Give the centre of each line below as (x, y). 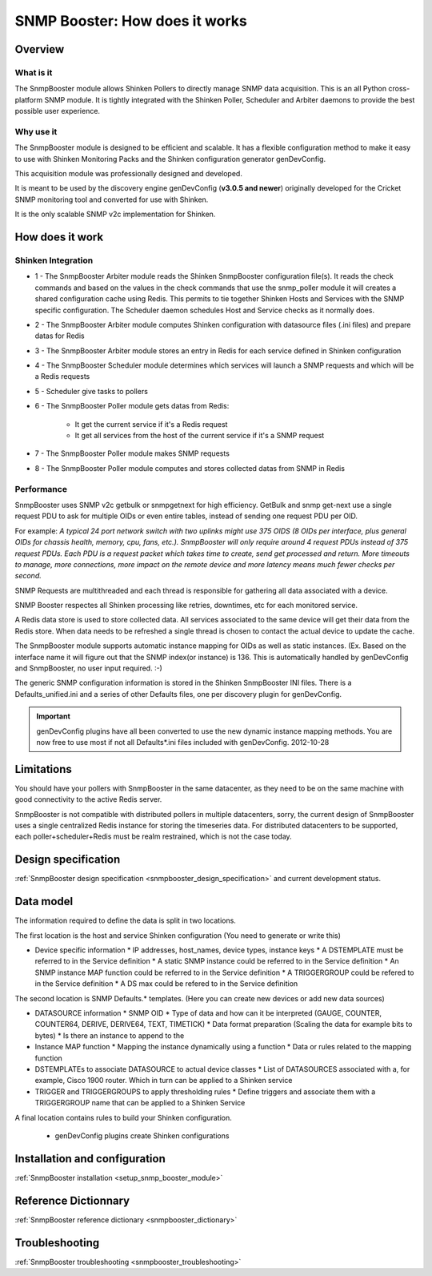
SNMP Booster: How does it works (131, 21)
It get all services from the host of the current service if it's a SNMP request (200, 436)
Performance (41, 489)
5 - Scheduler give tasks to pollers (91, 391)
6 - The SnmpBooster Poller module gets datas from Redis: (132, 406)
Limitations (43, 769)
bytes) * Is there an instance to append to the (110, 1035)
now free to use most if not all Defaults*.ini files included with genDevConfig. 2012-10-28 (183, 742)
